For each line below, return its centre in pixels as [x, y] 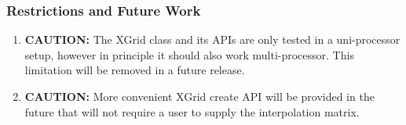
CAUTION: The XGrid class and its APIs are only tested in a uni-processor [212, 39]
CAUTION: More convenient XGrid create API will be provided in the [199, 96]
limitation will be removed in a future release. [135, 70]
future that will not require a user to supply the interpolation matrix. [192, 111]
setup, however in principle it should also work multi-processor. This [189, 54]
